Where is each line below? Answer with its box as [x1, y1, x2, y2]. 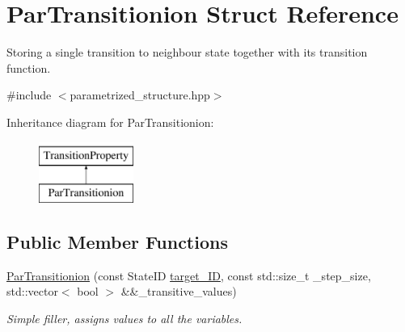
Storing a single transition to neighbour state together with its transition [6, 44, 368, 61]
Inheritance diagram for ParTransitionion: [6, 113, 214, 130]
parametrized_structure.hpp [70, 86, 210, 103]
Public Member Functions [6, 229, 228, 254]
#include [6, 86, 52, 103]
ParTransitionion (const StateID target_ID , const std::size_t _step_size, [6, 267, 371, 284]
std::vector [6, 283, 58, 300]
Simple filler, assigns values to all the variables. [6, 310, 243, 327]
